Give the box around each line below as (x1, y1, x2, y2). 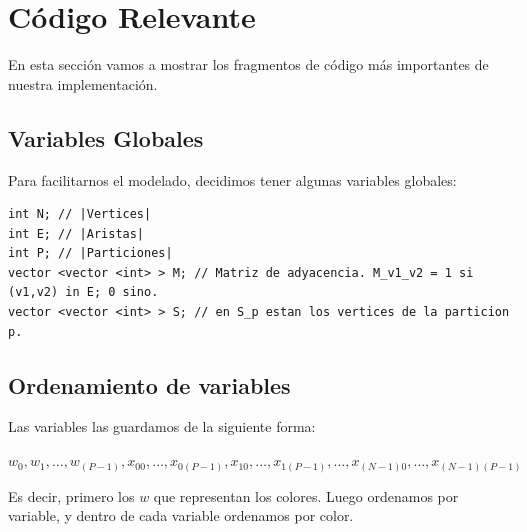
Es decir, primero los (8, 485, 135, 506)
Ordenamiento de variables (8, 369, 291, 400)
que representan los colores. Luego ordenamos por (153, 485, 459, 506)
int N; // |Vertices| (8, 207, 152, 222)
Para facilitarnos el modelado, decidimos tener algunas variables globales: (8, 169, 457, 190)
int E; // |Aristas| (8, 226, 145, 241)
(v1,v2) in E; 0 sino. (8, 285, 159, 300)
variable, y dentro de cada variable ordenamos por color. (8, 505, 354, 526)
